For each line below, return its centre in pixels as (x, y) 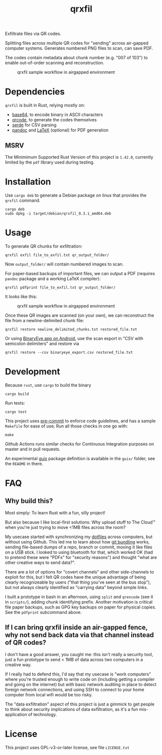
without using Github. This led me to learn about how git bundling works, (77, 542)
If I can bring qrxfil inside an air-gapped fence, (76, 628)
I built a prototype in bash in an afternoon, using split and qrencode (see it (79, 597)
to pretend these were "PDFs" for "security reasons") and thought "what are (81, 557)
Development (33, 372)
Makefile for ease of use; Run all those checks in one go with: (66, 426)
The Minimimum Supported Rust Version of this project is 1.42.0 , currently (79, 157)
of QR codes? (26, 643)
